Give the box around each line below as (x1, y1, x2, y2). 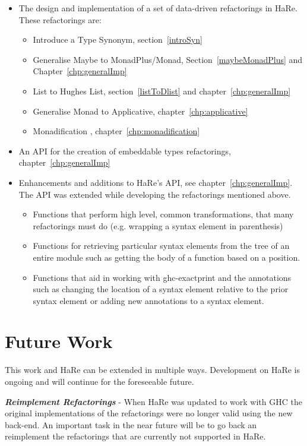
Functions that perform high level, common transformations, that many (33, 208, 294, 220)
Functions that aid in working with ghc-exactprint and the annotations (33, 271, 292, 283)
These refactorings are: (18, 13, 102, 26)
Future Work (5, 329, 113, 353)
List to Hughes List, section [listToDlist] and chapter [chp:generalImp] (33, 84, 291, 97)
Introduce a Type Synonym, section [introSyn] (33, 33, 202, 46)
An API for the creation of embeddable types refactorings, (18, 144, 231, 157)
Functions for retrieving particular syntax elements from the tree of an (33, 239, 290, 252)
